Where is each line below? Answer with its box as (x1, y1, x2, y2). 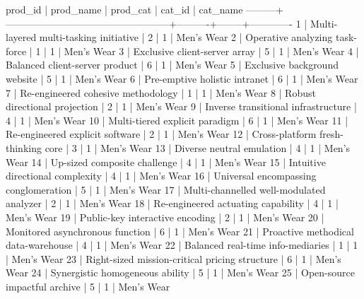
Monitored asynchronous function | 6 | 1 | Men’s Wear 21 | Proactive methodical (6, 223, 354, 238)
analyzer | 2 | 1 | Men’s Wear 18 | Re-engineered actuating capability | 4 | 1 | (6, 196, 339, 211)
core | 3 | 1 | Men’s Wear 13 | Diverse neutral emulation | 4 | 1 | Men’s (45, 140, 351, 155)
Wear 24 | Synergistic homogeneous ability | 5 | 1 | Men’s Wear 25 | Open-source (6, 265, 355, 280)
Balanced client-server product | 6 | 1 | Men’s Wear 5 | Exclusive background (6, 57, 339, 72)
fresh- (319, 127, 344, 141)
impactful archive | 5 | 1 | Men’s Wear (6, 279, 170, 293)
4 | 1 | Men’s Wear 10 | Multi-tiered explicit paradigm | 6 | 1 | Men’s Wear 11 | (6, 112, 348, 127)
